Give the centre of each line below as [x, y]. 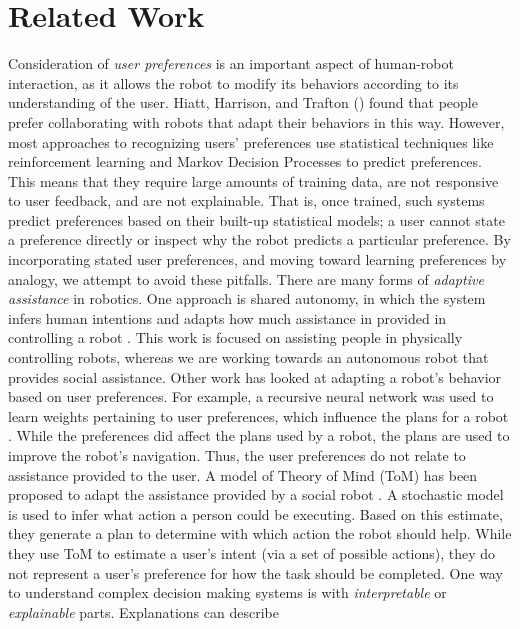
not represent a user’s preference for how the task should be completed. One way [255, 572]
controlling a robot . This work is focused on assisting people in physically [235, 337]
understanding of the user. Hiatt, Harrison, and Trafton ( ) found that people [243, 102]
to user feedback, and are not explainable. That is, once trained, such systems [246, 200]
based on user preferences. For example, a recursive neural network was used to [251, 396]
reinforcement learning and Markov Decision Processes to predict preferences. [245, 161]
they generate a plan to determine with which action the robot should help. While [260, 533]
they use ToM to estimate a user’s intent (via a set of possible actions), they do [252, 552]
